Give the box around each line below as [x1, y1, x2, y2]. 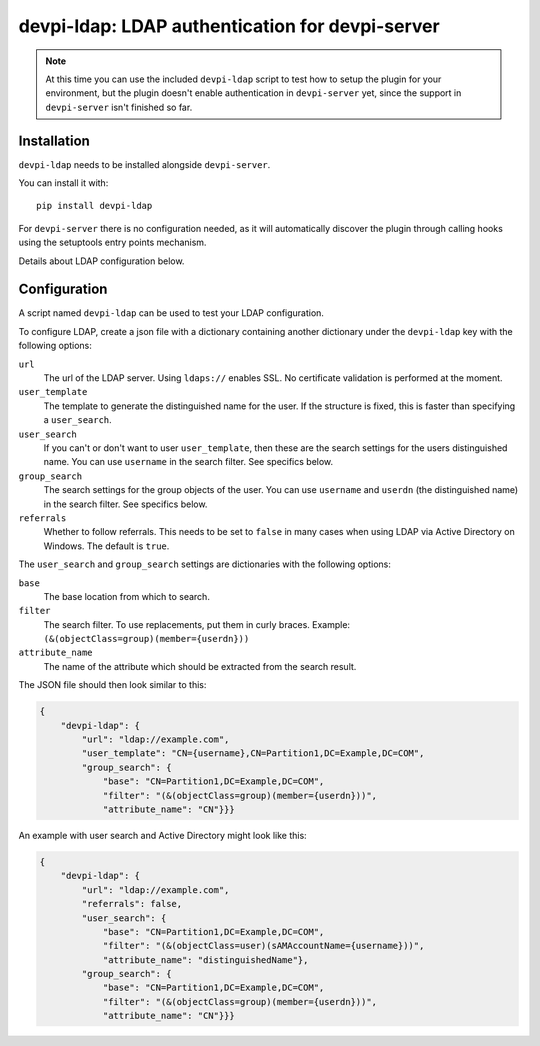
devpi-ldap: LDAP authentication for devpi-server [18, 15, 440, 37]
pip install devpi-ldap [36, 200, 153, 212]
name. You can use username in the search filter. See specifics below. [43, 456, 334, 468]
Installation [18, 132, 90, 149]
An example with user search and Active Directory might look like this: [18, 829, 307, 841]
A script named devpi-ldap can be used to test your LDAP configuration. [18, 307, 325, 319]
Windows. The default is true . [43, 540, 170, 552]
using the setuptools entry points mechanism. [18, 236, 207, 249]
